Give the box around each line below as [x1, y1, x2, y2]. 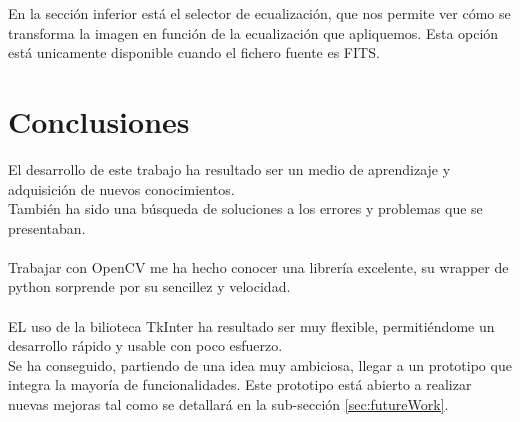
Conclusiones [8, 100, 190, 141]
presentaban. [8, 217, 86, 238]
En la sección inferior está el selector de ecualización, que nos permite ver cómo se [8, 3, 511, 23]
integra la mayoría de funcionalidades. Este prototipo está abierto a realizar [8, 374, 472, 395]
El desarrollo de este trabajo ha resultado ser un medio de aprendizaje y [8, 158, 451, 179]
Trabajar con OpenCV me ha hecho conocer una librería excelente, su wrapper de [8, 256, 509, 277]
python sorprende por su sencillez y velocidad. [8, 276, 291, 297]
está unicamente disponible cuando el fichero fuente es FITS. [8, 42, 380, 63]
